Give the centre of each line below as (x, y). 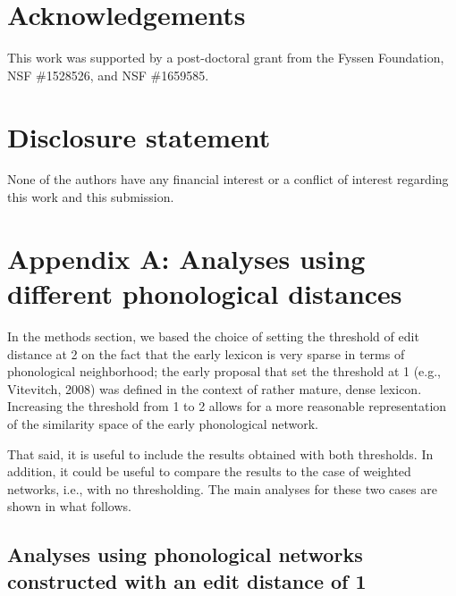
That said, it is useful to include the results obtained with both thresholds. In (220, 453)
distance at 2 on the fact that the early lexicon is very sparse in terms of (206, 353)
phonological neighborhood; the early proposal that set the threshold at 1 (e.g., (224, 371)
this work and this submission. (91, 197)
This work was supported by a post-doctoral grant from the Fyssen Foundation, (226, 58)
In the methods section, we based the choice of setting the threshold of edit (213, 336)
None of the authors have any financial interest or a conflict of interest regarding (228, 179)
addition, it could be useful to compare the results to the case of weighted (209, 471)
